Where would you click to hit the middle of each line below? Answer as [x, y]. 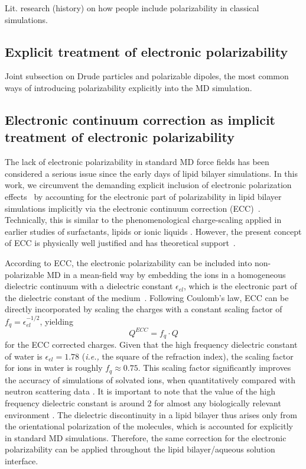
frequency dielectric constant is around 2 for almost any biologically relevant [143, 402]
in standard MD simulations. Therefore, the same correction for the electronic [146, 437]
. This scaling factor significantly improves [214, 368]
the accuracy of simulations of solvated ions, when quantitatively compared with [150, 379]
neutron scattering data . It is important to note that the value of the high [140, 391]
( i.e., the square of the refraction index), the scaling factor [188, 356]
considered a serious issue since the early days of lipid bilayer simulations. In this [151, 173]
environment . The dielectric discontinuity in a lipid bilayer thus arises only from [151, 414]
